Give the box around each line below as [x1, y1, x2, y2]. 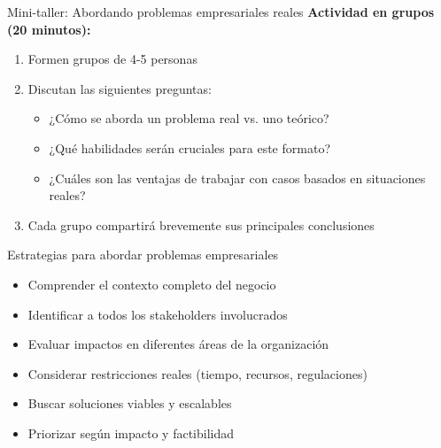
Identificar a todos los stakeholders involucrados [27, 305, 288, 323]
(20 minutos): [7, 19, 91, 38]
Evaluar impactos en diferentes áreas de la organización [27, 335, 329, 353]
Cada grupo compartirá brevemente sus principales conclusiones [27, 215, 375, 234]
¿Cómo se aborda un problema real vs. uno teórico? [49, 109, 329, 127]
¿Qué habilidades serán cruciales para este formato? [49, 138, 330, 157]
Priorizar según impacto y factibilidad [27, 423, 234, 442]
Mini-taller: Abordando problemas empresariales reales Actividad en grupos [7, 3, 435, 20]
